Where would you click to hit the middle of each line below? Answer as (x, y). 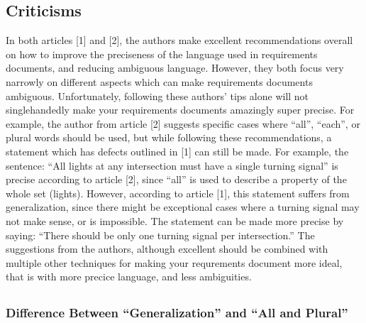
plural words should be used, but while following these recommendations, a (169, 137)
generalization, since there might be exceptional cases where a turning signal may (183, 207)
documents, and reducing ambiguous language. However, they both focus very (175, 68)
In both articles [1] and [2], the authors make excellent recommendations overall (179, 40)
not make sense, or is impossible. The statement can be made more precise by (175, 220)
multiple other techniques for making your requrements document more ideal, (174, 262)
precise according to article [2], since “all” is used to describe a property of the (176, 179)
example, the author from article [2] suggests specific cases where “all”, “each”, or (183, 123)
